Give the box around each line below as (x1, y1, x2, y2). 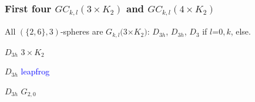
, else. (230, 25, 251, 38)
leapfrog (21, 65, 50, 77)
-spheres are (60, 25, 103, 38)
